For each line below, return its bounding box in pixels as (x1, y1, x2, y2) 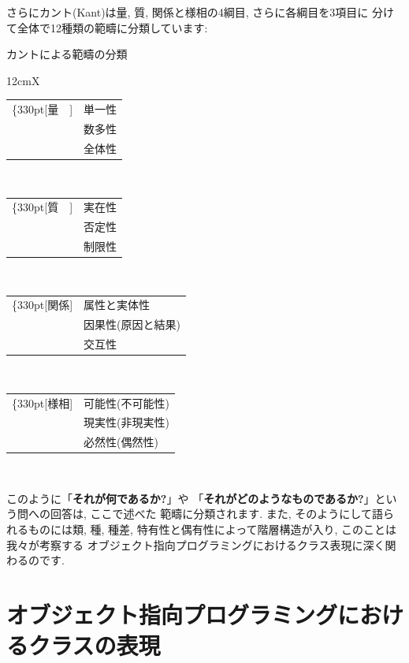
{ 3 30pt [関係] (12, 296, 73, 313)
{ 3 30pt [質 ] (12, 199, 73, 215)
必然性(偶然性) (84, 434, 158, 450)
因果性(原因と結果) (84, 316, 180, 333)
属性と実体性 (84, 296, 151, 313)
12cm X (6, 72, 40, 88)
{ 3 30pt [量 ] (12, 101, 73, 117)
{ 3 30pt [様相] (12, 394, 73, 411)
